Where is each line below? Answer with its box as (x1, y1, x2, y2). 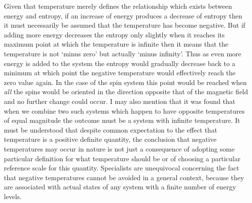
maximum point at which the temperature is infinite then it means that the (4, 39, 229, 49)
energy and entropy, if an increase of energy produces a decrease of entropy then (4, 10, 242, 20)
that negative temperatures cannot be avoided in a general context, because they (4, 172, 244, 182)
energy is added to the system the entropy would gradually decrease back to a (4, 58, 236, 68)
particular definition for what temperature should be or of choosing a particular (4, 153, 241, 163)
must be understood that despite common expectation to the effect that (4, 124, 218, 135)
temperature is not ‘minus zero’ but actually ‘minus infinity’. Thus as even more (4, 48, 241, 58)
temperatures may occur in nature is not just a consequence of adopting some (4, 143, 235, 153)
